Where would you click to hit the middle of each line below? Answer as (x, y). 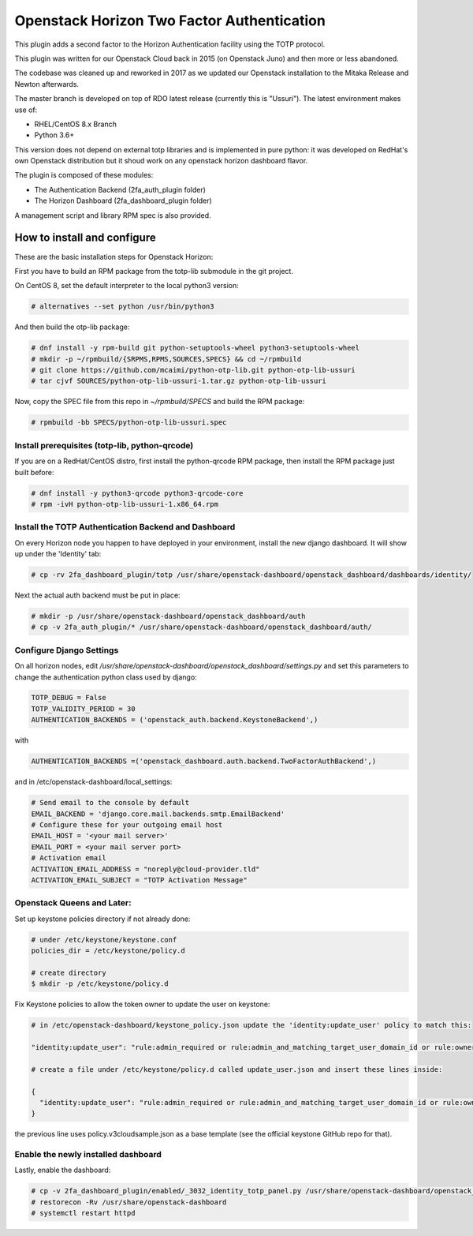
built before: (34, 472)
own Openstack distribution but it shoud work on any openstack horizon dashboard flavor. (161, 161)
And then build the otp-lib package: (72, 327)
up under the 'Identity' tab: (58, 554)
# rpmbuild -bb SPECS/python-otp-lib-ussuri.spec (129, 423)
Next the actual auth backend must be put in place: (97, 595)
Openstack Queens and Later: (73, 903)
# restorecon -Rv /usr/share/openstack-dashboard (129, 1202)
